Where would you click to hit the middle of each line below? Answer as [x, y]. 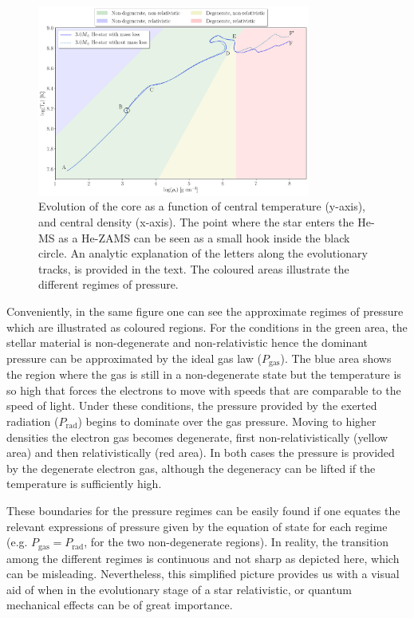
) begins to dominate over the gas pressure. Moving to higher [227, 421]
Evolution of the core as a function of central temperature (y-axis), [202, 206]
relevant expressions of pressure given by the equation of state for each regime [197, 526]
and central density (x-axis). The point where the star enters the [196, 222]
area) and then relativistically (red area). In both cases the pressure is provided [201, 453]
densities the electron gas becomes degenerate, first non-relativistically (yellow [197, 437]
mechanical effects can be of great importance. [120, 605]
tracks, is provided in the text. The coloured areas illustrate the [194, 268]
